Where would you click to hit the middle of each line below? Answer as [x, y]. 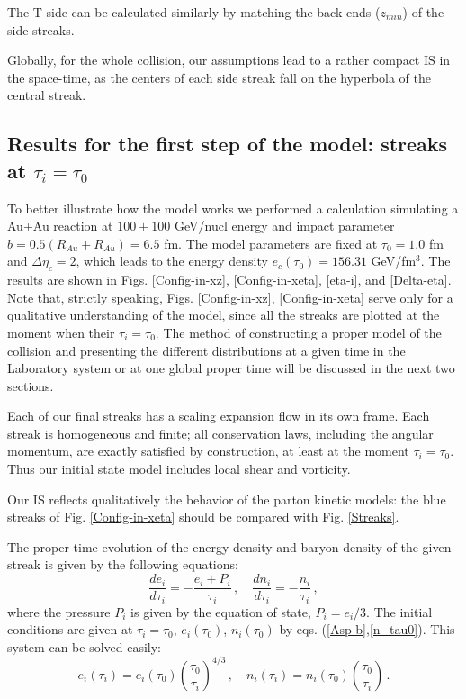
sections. [31, 385]
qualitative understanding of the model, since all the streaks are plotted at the [224, 315]
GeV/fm [394, 261]
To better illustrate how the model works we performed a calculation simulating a [233, 208]
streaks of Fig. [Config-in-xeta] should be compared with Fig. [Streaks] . [203, 517]
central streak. [47, 95]
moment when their [61, 332]
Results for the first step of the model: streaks [228, 144]
